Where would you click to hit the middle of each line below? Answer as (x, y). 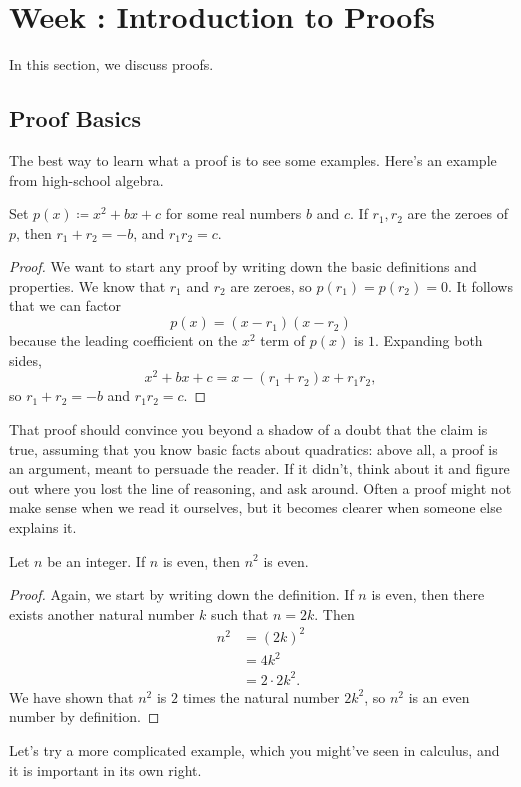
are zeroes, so (271, 285)
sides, (25, 359)
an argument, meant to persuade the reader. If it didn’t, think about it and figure (259, 468)
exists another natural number (102, 613)
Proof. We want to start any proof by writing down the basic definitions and (243, 266)
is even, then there (428, 594)
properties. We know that (87, 285)
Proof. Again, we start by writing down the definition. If (181, 594)
